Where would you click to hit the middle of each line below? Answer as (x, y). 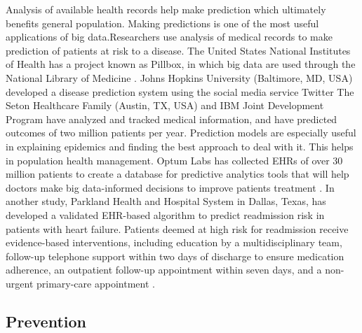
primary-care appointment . (95, 283)
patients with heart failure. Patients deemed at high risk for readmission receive (177, 228)
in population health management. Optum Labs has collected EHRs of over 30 (174, 160)
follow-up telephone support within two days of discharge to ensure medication (175, 256)
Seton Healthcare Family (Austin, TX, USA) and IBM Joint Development (165, 105)
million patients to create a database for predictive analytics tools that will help (177, 174)
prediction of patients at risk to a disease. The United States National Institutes (178, 50)
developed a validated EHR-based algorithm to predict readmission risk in (165, 214)
